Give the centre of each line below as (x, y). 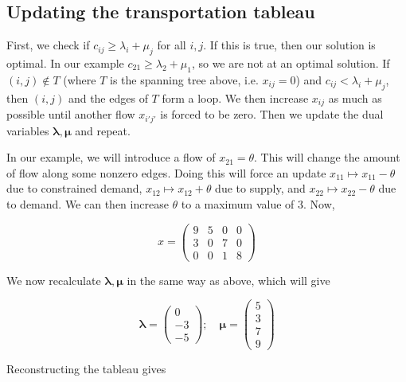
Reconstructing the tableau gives (86, 369)
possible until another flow (71, 114)
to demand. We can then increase (88, 203)
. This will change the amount (327, 157)
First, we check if (48, 45)
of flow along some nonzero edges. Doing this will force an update (166, 172)
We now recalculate (54, 280)
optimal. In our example (65, 63)
